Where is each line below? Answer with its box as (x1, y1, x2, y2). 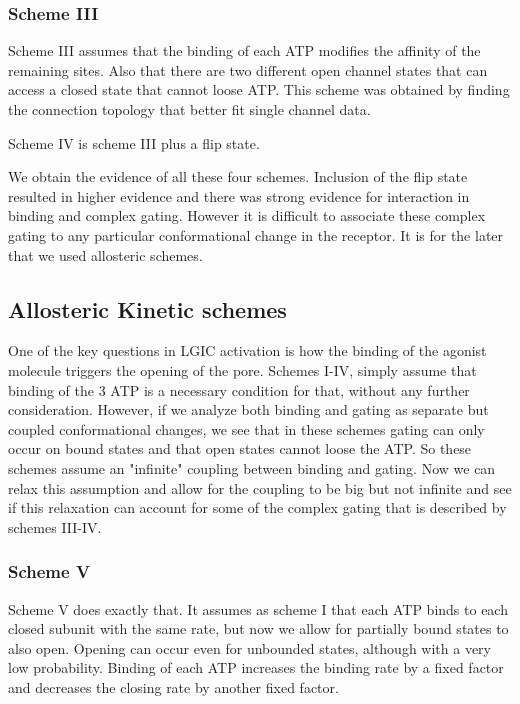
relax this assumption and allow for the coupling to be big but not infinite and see (8, 477, 512, 498)
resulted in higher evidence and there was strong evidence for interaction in (8, 185, 470, 206)
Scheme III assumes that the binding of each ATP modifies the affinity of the (8, 40, 481, 61)
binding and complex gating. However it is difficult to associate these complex (8, 205, 486, 226)
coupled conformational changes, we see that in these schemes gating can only (8, 418, 485, 439)
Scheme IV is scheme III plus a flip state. (8, 132, 260, 153)
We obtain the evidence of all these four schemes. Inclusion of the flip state (8, 166, 468, 187)
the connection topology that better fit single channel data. (8, 99, 371, 119)
